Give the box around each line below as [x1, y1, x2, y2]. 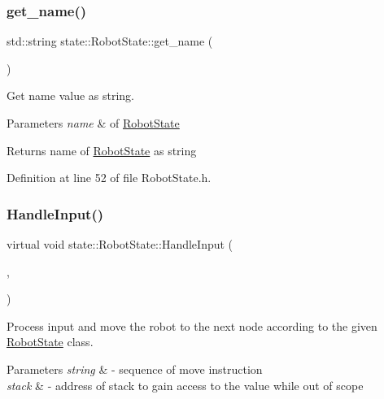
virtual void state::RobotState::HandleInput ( [7, 236, 233, 252]
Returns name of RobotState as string [7, 141, 197, 158]
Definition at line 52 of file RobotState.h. [7, 169, 212, 186]
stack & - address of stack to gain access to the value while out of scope [7, 376, 364, 393]
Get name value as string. [7, 87, 134, 104]
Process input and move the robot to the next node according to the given [7, 317, 377, 334]
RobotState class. [7, 333, 94, 350]
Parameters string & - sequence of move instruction [7, 360, 263, 377]
